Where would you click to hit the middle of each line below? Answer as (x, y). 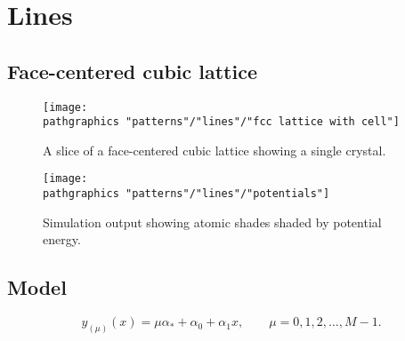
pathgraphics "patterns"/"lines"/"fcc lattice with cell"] (221, 122)
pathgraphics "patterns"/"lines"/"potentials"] (186, 194)
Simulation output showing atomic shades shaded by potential (212, 222)
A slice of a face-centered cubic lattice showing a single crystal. (215, 150)
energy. (62, 239)
